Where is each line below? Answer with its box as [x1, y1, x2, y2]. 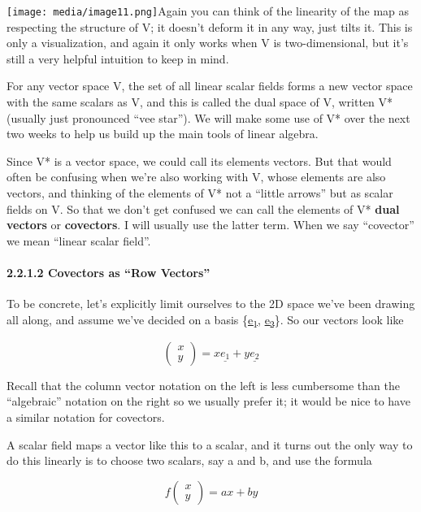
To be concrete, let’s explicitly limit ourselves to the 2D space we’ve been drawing [7, 295, 415, 312]
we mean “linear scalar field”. [7, 232, 151, 249]
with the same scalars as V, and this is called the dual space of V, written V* [7, 93, 393, 111]
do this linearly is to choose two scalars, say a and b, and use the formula [7, 452, 372, 469]
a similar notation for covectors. [7, 409, 165, 426]
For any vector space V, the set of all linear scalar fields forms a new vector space [7, 77, 413, 94]
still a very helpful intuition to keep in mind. [7, 50, 229, 67]
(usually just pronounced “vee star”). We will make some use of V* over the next [7, 109, 410, 126]
